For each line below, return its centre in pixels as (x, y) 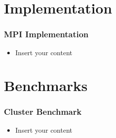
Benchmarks (46, 85)
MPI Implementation (46, 34)
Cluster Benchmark (43, 112)
